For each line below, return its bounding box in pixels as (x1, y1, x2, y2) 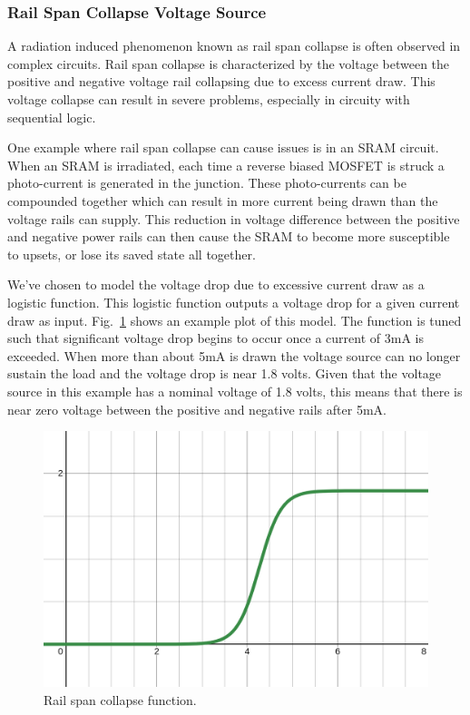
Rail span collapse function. (44, 691, 197, 710)
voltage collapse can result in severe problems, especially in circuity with (7, 90, 410, 108)
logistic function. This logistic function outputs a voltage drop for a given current (7, 292, 460, 311)
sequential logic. (7, 107, 96, 126)
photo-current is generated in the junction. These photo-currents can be (7, 173, 406, 192)
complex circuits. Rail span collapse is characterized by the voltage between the (7, 54, 450, 73)
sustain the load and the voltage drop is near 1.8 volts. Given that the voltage (7, 364, 442, 383)
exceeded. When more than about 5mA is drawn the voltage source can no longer (7, 346, 461, 365)
